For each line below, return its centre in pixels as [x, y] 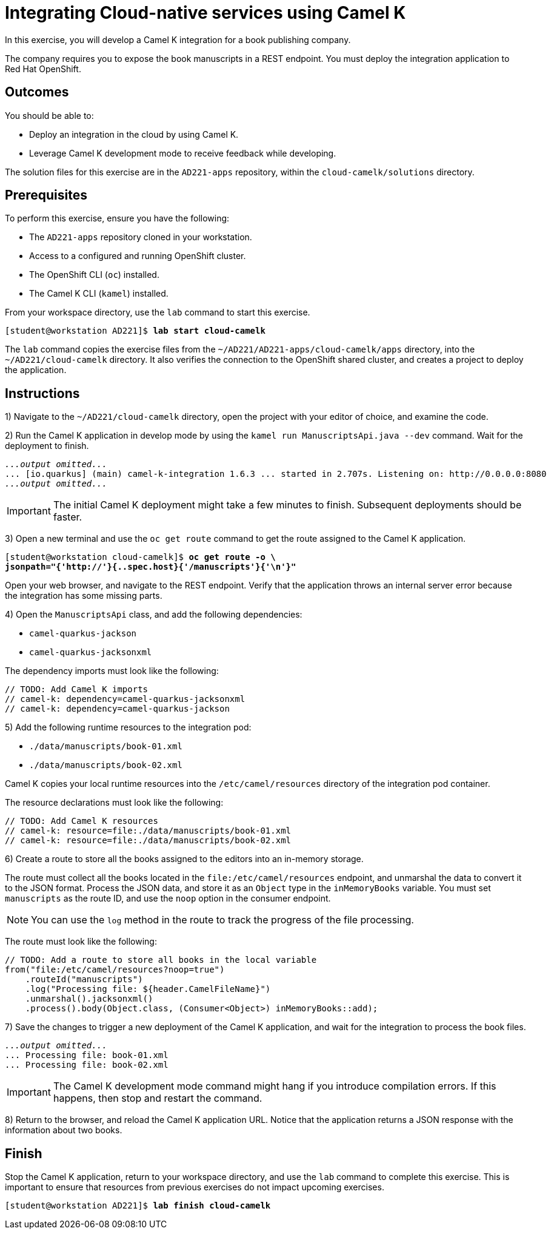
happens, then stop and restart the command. [158, 1098]
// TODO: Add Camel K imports [77, 689]
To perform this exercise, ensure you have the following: [117, 218]
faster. [68, 517]
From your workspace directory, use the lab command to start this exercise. [158, 312]
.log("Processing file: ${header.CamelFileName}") [148, 989]
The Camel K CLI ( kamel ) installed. [99, 294]
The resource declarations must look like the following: [114, 803]
